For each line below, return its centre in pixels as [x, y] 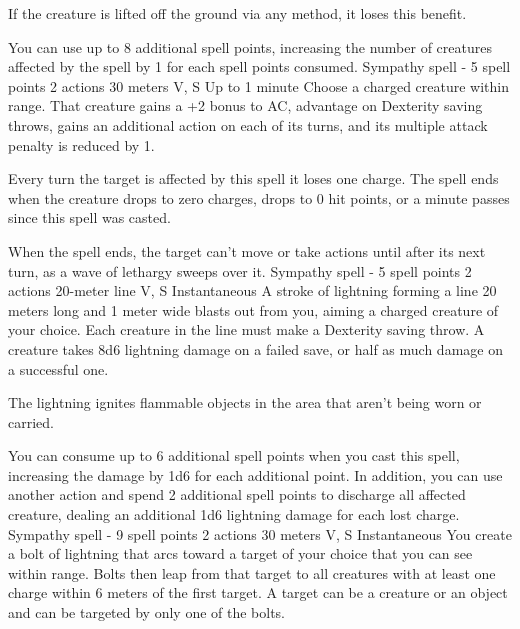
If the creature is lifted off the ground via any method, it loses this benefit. [237, 13]
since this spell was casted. [89, 217]
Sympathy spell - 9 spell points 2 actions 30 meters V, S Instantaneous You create [260, 533]
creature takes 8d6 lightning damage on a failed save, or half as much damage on [255, 348]
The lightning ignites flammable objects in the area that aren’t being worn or [245, 402]
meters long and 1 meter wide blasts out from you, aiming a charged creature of [253, 309]
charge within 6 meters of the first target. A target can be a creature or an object [258, 592]
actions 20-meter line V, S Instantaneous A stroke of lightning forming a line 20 [252, 290]
